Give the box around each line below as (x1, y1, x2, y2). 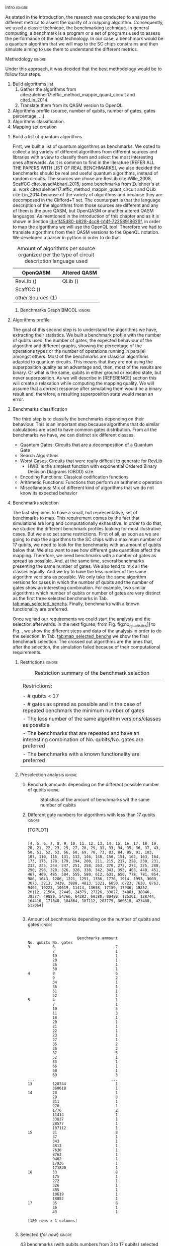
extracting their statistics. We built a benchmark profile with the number (12, 332, 161, 338)
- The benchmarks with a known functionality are (22, 750, 140, 757)
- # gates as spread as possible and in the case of (22, 700, 142, 708)
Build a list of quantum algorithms (12, 134, 82, 139)
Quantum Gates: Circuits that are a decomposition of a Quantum (20, 442, 153, 448)
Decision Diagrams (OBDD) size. (27, 469, 95, 474)
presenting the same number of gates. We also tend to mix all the (12, 563, 148, 569)
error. (12, 396, 24, 402)
